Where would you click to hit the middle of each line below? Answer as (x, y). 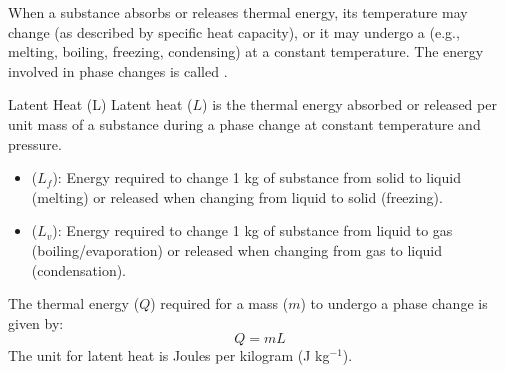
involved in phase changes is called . (118, 70)
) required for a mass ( (219, 303)
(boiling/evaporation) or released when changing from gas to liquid (237, 249)
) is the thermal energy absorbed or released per (349, 104)
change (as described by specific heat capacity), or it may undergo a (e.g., (234, 31)
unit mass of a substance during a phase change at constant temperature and (244, 123)
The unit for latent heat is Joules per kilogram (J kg (169, 355)
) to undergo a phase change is (394, 303)
